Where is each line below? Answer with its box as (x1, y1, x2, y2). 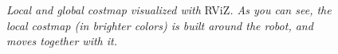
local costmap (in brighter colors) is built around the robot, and (6, 17, 313, 33)
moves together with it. (6, 33, 118, 49)
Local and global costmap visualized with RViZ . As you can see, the (6, 2, 332, 17)
